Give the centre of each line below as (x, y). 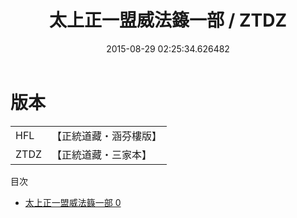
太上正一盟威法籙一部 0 (73, 202)
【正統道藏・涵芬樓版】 (107, 136)
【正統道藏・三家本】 (102, 154)
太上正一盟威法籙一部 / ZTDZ (168, 20)
